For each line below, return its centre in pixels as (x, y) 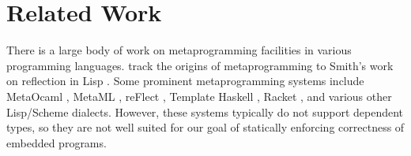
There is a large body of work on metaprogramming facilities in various (179, 50)
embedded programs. (57, 142)
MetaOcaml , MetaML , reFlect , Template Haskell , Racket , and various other (199, 96)
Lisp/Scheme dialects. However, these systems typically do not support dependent (205, 111)
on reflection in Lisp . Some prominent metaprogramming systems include (185, 81)
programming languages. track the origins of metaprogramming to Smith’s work (200, 65)
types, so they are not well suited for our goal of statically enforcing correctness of (205, 127)
